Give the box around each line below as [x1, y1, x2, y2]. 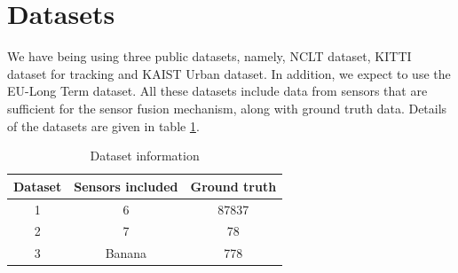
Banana [105, 244, 147, 262]
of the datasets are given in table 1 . [7, 116, 200, 135]
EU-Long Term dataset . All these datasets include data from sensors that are [7, 82, 428, 100]
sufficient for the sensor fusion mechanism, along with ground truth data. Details [7, 98, 447, 117]
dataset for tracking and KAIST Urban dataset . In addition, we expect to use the [7, 64, 451, 82]
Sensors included [74, 176, 178, 195]
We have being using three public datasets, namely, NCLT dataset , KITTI [7, 47, 412, 66]
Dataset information [90, 146, 200, 165]
